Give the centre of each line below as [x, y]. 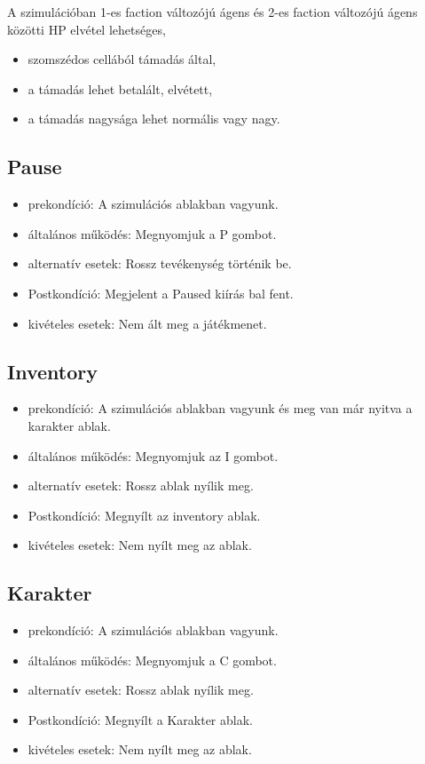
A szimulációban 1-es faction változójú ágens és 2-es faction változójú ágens [212, 12]
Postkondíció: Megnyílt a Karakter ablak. [140, 719]
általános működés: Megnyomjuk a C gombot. [152, 660]
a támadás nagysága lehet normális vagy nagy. [154, 119]
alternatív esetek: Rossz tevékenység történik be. [160, 263]
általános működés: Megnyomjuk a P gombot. [152, 233]
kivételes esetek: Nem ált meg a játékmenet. [147, 323]
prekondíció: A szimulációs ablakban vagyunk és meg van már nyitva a [220, 408]
